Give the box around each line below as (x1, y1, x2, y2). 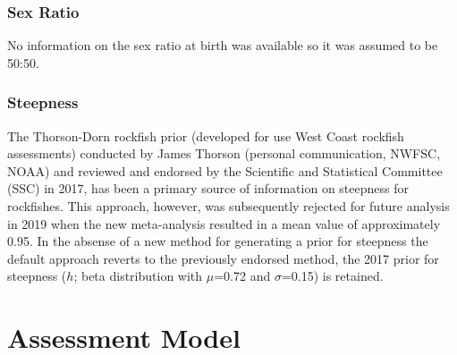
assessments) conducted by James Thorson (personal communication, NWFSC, (7, 144, 441, 163)
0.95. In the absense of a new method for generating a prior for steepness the (7, 232, 428, 250)
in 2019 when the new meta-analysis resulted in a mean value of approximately (7, 214, 441, 232)
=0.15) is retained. (281, 266, 384, 285)
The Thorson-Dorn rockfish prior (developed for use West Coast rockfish (7, 126, 404, 145)
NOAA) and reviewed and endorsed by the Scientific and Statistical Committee (7, 161, 443, 180)
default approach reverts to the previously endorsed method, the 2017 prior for (7, 249, 439, 267)
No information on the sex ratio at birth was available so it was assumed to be (7, 36, 438, 55)
